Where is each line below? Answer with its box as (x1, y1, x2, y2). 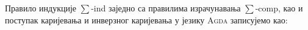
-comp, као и (255, 2, 303, 14)
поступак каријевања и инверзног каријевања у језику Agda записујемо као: (5, 13, 288, 26)
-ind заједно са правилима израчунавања (91, 2, 241, 14)
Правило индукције (5, 2, 77, 14)
